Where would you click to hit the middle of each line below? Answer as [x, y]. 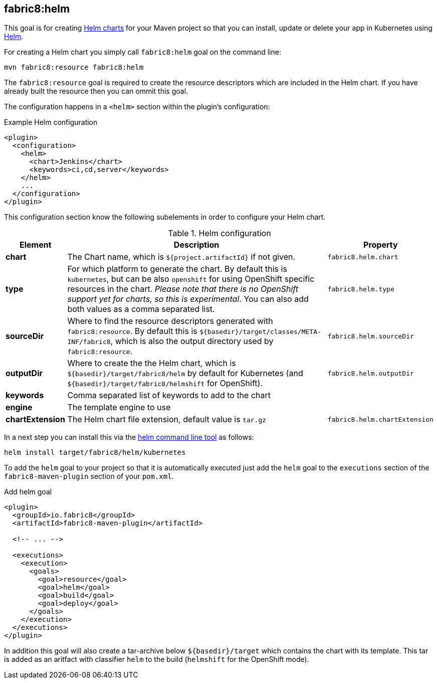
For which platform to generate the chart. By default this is [177, 269]
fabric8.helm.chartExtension [380, 419]
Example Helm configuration [51, 122]
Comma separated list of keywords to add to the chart [169, 395]
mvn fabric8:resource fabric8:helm [74, 67]
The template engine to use [119, 407]
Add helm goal [28, 492]
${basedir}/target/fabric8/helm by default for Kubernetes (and [185, 373]
